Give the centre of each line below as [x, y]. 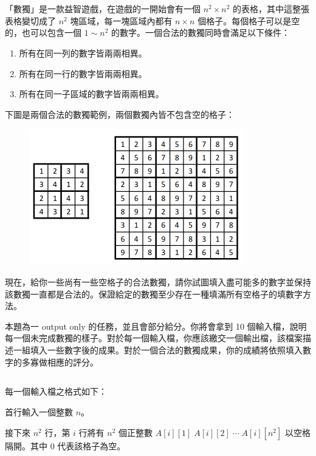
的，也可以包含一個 [43, 32]
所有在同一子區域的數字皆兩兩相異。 [91, 94]
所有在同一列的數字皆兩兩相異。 [83, 53]
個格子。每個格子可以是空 [249, 20]
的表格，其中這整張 [271, 9]
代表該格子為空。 [91, 445]
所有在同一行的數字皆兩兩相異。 [83, 73]
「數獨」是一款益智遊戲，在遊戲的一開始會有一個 [103, 9]
